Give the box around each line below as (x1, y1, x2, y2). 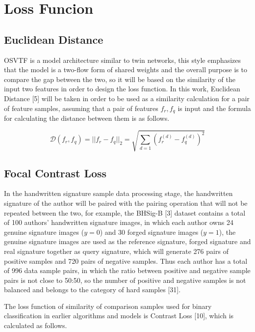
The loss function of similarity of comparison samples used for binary (4, 301, 212, 311)
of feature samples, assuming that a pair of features (4, 103, 158, 113)
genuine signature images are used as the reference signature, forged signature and (4, 236, 251, 247)
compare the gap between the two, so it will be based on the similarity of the (4, 74, 235, 84)
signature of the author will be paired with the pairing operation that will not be (4, 197, 248, 208)
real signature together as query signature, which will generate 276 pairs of (4, 246, 229, 256)
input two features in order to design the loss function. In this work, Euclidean (4, 83, 240, 94)
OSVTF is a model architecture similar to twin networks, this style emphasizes (4, 55, 241, 65)
